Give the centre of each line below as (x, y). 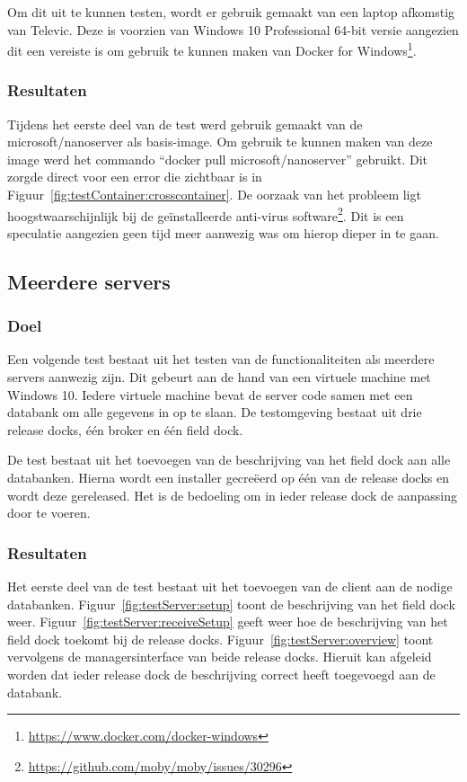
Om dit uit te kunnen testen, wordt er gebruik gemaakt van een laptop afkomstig (231, 12)
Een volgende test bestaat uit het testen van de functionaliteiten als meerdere (221, 359)
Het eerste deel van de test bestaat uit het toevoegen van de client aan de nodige (230, 586)
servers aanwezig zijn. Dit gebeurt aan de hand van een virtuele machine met (219, 377)
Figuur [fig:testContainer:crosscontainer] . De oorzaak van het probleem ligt (214, 195)
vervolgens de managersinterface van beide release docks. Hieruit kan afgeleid (220, 657)
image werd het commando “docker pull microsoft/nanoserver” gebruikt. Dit (218, 159)
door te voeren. (49, 513)
